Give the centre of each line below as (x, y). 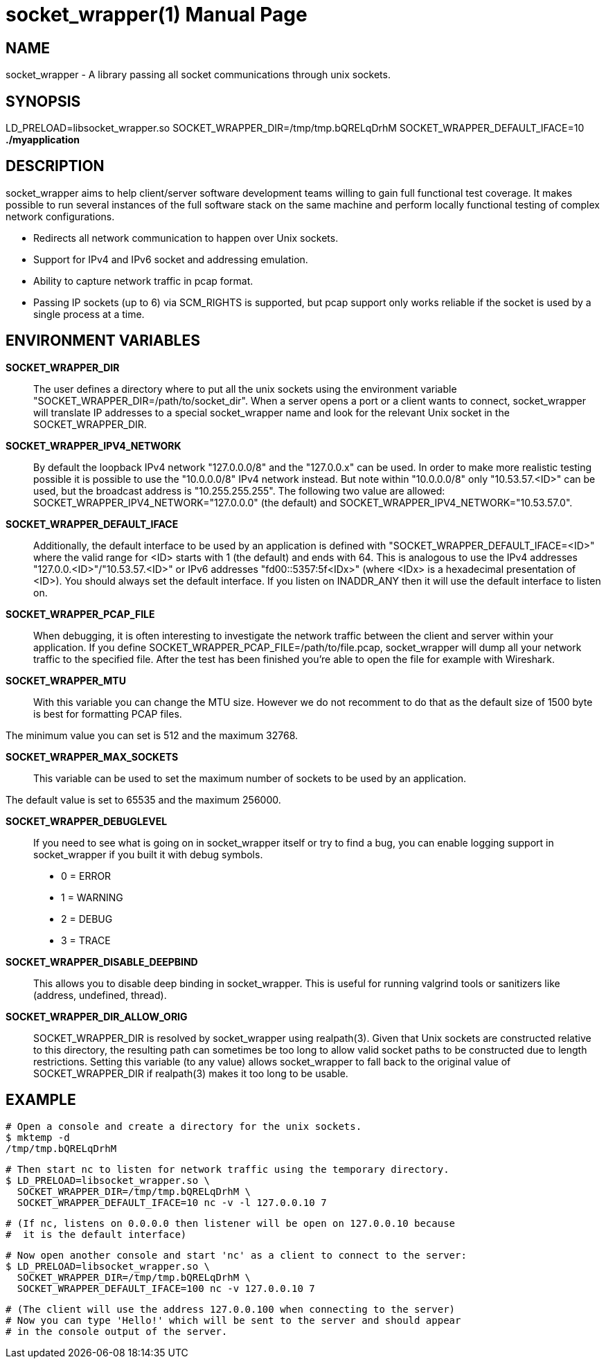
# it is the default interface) (96, 1234)
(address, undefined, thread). (100, 995)
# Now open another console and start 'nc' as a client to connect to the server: (236, 1255)
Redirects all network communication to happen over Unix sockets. (186, 238)
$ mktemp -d (38, 1137)
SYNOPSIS (43, 101)
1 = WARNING (92, 897)
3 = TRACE (86, 940)
